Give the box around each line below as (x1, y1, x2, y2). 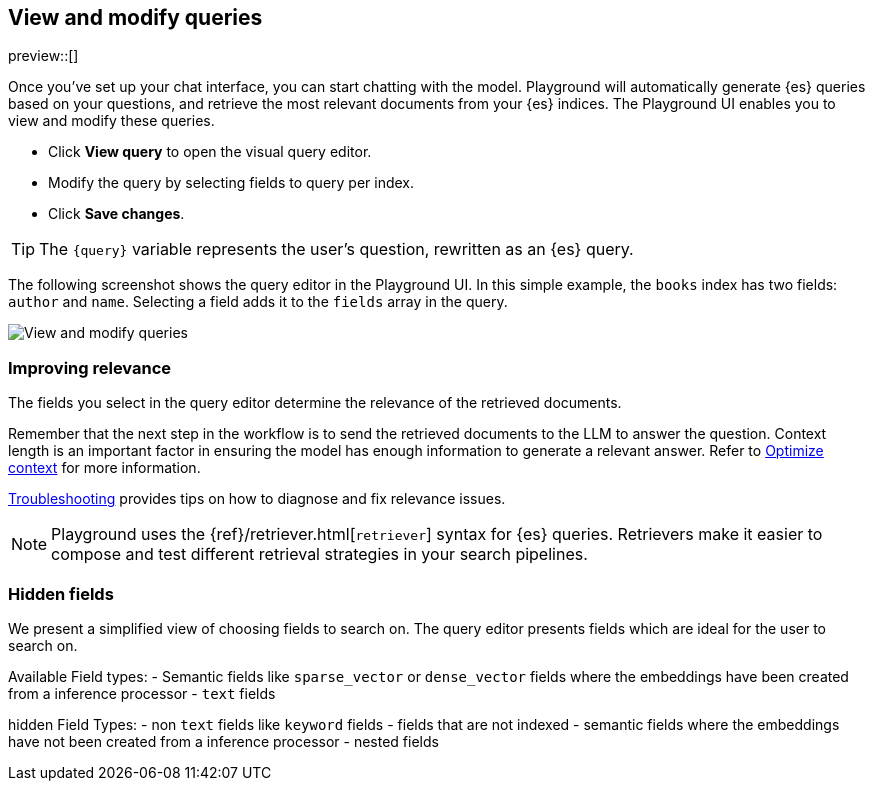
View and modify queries (8, 5, 263, 30)
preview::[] (8, 47, 79, 65)
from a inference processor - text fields (8, 684, 276, 702)
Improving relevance (8, 357, 172, 378)
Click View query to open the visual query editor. (48, 143, 372, 161)
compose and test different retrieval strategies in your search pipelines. (51, 544, 588, 565)
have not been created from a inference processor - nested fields (8, 732, 439, 750)
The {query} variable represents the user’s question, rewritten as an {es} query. (39, 239, 634, 260)
